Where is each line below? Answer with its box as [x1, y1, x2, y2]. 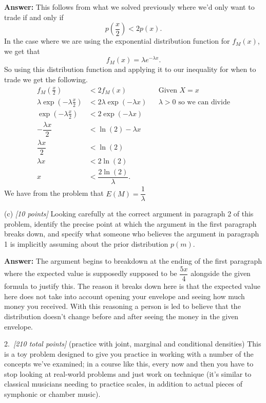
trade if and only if [4, 11, 64, 22]
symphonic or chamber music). [4, 389, 101, 399]
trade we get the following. [4, 74, 88, 85]
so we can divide [178, 98, 230, 106]
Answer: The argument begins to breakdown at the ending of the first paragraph [4, 255, 262, 266]
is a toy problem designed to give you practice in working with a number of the [4, 348, 254, 359]
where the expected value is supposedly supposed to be [4, 268, 177, 279]
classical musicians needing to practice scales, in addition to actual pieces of [4, 378, 243, 389]
